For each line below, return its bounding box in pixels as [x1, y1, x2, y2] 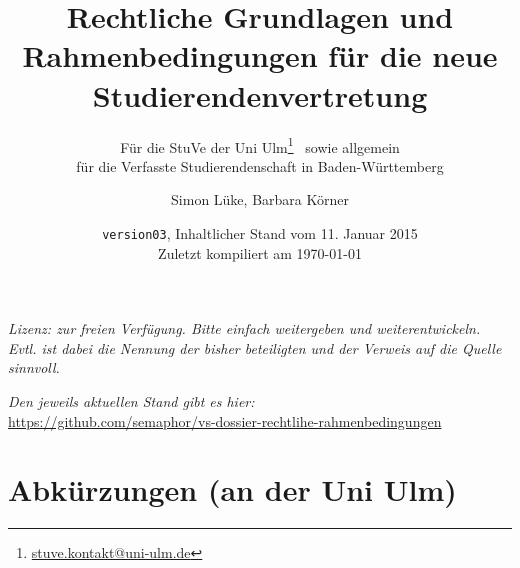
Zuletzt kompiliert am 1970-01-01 [158, 242, 362, 263]
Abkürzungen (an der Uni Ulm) [8, 469, 457, 510]
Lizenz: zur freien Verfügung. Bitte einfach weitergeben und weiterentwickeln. [8, 318, 481, 339]
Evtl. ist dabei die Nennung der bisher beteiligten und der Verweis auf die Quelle [8, 337, 502, 358]
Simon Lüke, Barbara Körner [171, 189, 349, 210]
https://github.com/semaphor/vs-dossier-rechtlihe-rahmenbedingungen [8, 410, 442, 431]
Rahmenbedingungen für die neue [22, 35, 498, 76]
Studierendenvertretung [92, 74, 428, 115]
